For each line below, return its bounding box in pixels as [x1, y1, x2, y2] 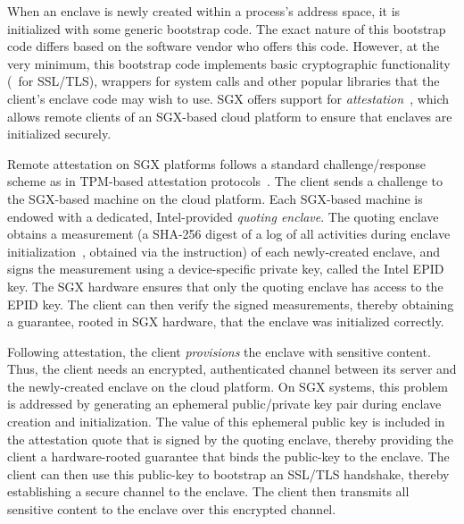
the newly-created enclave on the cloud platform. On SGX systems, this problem [7, 376, 449, 395]
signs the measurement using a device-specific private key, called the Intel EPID [7, 259, 444, 278]
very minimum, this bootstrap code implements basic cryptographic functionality [7, 54, 451, 72]
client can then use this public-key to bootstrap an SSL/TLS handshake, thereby [7, 464, 450, 483]
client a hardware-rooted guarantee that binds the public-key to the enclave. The [7, 447, 450, 466]
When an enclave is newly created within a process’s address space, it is [7, 2, 401, 20]
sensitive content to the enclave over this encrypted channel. [7, 500, 336, 519]
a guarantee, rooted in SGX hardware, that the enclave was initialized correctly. [7, 312, 444, 331]
